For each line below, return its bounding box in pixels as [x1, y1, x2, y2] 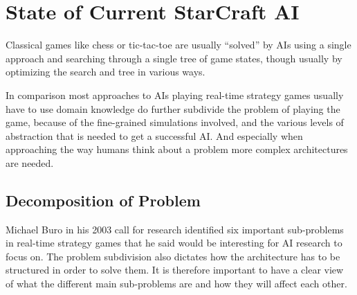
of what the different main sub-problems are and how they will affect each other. [6, 276, 347, 291]
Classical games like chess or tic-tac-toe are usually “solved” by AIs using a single [6, 37, 351, 52]
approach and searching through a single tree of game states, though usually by [6, 51, 342, 65]
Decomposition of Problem [6, 189, 201, 211]
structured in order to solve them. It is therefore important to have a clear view [6, 262, 344, 277]
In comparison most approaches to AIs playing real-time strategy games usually [6, 87, 344, 102]
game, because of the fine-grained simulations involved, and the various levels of [6, 115, 344, 129]
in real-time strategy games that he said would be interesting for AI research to [6, 235, 342, 250]
